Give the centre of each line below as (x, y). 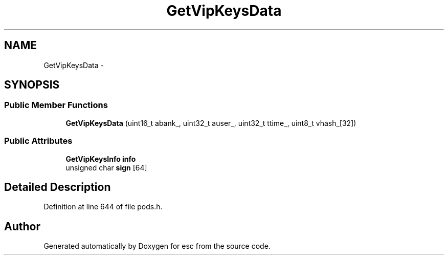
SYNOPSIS (32, 85)
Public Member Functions (56, 105)
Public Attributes (38, 141)
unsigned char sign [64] (106, 167)
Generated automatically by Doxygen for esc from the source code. (157, 246)
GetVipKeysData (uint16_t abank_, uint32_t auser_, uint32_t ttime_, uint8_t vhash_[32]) (211, 123)
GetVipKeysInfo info (101, 159)
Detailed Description (58, 187)
